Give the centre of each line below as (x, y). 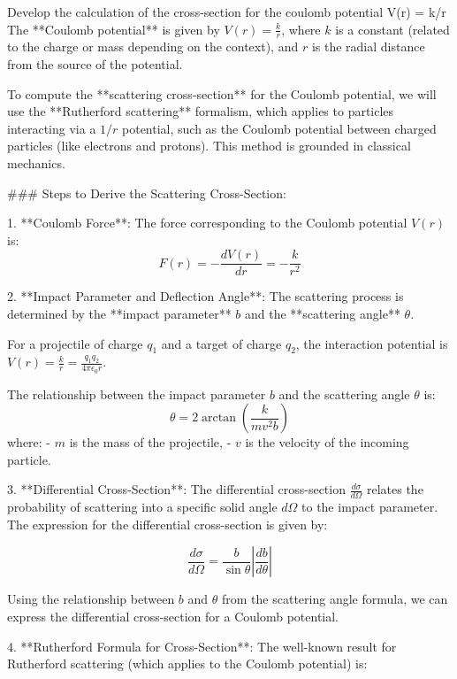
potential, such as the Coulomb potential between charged (279, 128)
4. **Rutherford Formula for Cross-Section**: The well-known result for (202, 646)
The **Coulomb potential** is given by (114, 29)
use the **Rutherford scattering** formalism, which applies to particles (201, 111)
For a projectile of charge (75, 343)
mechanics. (36, 162)
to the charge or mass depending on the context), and (153, 46)
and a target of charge (221, 343)
